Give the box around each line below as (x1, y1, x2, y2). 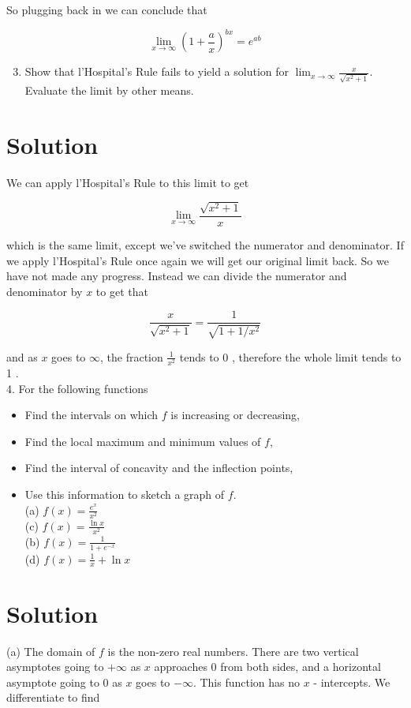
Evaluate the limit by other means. (24, 81, 194, 98)
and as (6, 348, 38, 365)
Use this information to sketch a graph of (24, 485, 225, 502)
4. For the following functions (6, 380, 148, 396)
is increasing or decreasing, (170, 406, 300, 423)
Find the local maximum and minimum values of (24, 433, 261, 449)
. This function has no (192, 673, 301, 690)
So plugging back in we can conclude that (6, 2, 207, 17)
